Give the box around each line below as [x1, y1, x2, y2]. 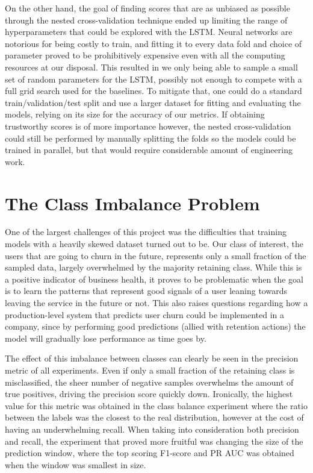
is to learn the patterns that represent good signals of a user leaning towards [5, 284, 287, 297]
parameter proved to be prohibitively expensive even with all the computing [5, 49, 285, 61]
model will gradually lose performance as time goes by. [5, 331, 206, 344]
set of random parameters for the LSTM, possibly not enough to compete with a [5, 72, 302, 85]
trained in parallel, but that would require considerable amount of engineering [5, 143, 293, 156]
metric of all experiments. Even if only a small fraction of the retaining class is [5, 363, 295, 376]
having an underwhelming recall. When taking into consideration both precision [5, 422, 299, 435]
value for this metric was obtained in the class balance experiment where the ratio [5, 399, 308, 412]
